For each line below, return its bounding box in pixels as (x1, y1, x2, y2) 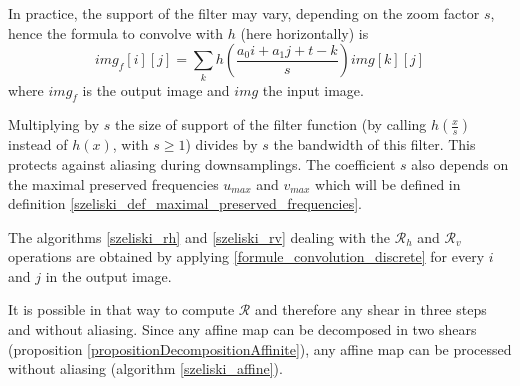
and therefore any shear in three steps (254, 299, 487, 320)
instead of (8, 134, 68, 155)
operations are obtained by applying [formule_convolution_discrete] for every (8, 246, 485, 267)
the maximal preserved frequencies (8, 173, 219, 194)
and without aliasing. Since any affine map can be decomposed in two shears (8, 319, 477, 340)
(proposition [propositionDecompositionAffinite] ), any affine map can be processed (8, 338, 512, 359)
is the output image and (82, 79, 230, 100)
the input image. (262, 79, 364, 100)
